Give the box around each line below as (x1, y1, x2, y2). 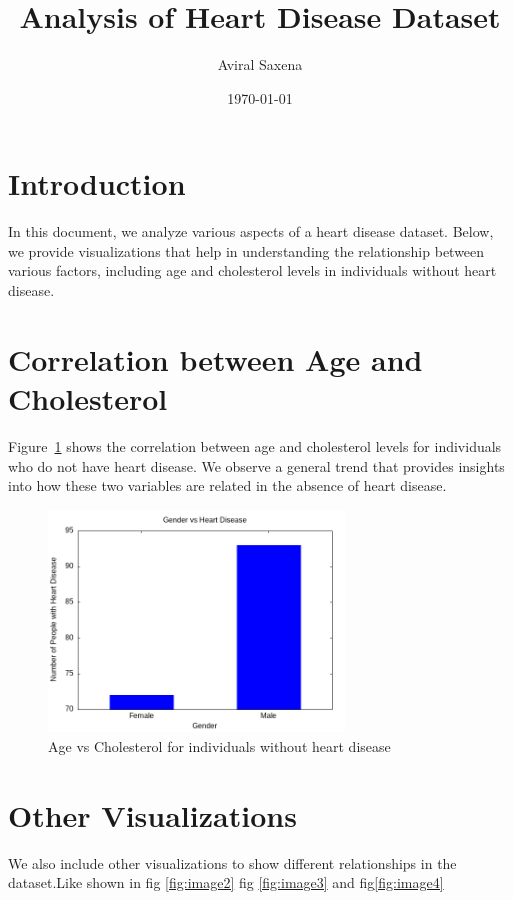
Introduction (8, 163, 186, 204)
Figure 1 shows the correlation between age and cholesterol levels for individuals (8, 435, 502, 456)
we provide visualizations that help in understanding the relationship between (8, 240, 485, 261)
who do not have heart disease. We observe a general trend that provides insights (8, 455, 505, 476)
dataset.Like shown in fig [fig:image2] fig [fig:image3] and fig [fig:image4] (8, 872, 444, 893)
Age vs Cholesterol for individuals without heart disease (48, 735, 391, 756)
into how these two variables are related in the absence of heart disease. (8, 475, 447, 496)
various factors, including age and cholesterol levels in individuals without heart (8, 260, 497, 281)
